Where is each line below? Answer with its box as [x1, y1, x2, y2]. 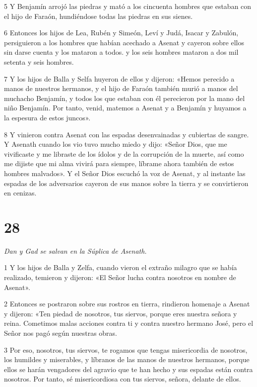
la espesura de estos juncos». [4, 112, 91, 122]
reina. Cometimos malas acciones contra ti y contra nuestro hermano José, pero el [4, 318, 254, 328]
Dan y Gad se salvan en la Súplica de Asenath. [4, 245, 147, 256]
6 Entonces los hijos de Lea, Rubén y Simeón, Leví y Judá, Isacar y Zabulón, [4, 27, 239, 38]
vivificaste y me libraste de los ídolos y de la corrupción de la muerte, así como [4, 148, 244, 159]
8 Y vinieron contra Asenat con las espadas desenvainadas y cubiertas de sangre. [4, 129, 249, 139]
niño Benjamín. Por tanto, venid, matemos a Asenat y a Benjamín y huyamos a [4, 102, 247, 113]
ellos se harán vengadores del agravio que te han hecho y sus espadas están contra [4, 364, 253, 374]
